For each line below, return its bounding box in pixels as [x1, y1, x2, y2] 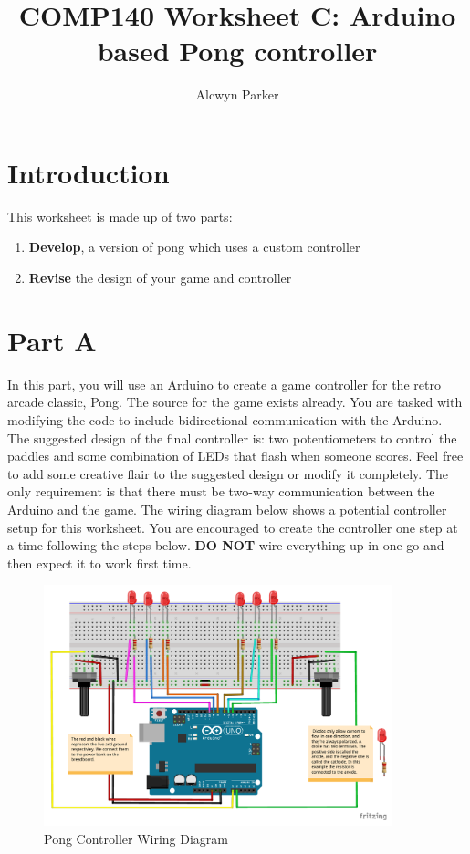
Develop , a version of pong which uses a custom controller [28, 237, 360, 256]
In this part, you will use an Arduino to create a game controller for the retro [7, 374, 441, 393]
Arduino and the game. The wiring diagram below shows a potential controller [7, 499, 447, 518]
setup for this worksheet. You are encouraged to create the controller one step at [7, 517, 458, 536]
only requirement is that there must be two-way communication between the [7, 482, 435, 501]
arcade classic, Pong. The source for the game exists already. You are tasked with [7, 392, 463, 411]
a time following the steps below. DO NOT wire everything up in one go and [7, 536, 444, 555]
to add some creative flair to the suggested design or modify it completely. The [7, 463, 448, 483]
